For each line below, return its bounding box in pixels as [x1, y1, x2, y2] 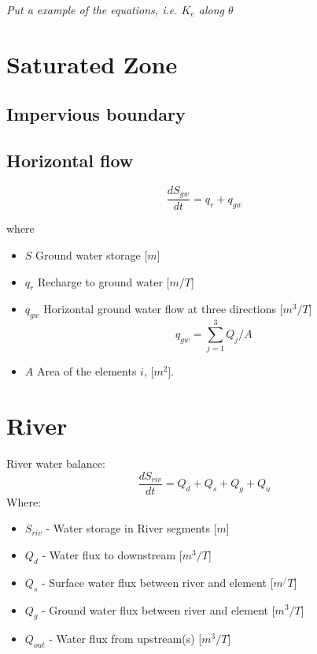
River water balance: [6, 455, 105, 472]
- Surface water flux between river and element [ [41, 574, 274, 590]
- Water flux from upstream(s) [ [49, 630, 202, 647]
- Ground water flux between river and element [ [42, 601, 275, 618]
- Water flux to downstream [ [42, 546, 182, 562]
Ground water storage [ [35, 247, 148, 263]
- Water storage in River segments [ [46, 520, 217, 536]
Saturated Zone [6, 47, 178, 80]
